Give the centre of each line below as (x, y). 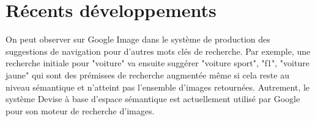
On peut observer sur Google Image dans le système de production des (138, 39)
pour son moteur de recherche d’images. (80, 110)
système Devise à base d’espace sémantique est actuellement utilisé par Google (153, 99)
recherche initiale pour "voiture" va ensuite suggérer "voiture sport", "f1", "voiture (157, 63)
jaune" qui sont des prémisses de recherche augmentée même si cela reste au (147, 74)
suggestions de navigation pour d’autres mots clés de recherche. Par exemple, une (158, 51)
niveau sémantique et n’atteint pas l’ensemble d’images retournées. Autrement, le (158, 87)
